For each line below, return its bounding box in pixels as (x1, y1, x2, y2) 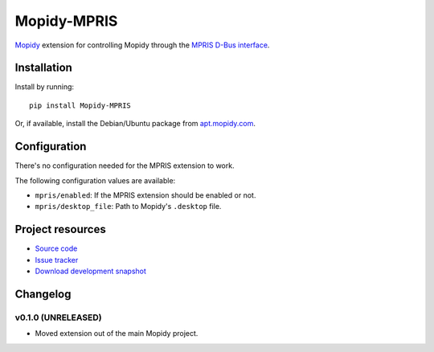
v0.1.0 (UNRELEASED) (14, 312, 102, 323)
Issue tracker (35, 255, 79, 264)
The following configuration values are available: (14, 175, 176, 185)
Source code (35, 244, 78, 253)
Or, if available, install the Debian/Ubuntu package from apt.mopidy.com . (14, 119, 256, 129)
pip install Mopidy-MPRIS (29, 100, 132, 110)
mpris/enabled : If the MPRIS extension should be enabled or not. (35, 190, 256, 200)
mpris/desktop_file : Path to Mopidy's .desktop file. (35, 202, 222, 211)
